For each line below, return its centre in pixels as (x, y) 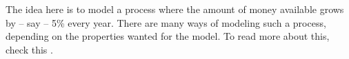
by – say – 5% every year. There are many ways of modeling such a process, (166, 22)
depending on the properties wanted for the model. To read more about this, (168, 36)
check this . (29, 49)
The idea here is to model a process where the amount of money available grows (175, 9)
